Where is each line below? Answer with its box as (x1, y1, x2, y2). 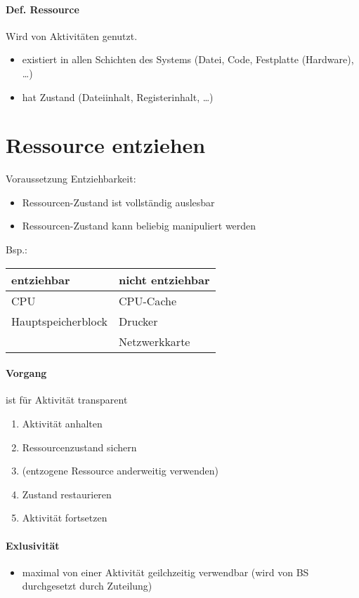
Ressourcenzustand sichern (22, 439, 137, 454)
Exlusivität (6, 538, 60, 552)
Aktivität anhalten (22, 416, 103, 431)
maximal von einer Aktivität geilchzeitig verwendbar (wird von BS (22, 564, 309, 579)
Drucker (119, 312, 158, 329)
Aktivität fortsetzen (22, 510, 107, 525)
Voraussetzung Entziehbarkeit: (6, 171, 136, 186)
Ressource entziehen (6, 131, 206, 159)
